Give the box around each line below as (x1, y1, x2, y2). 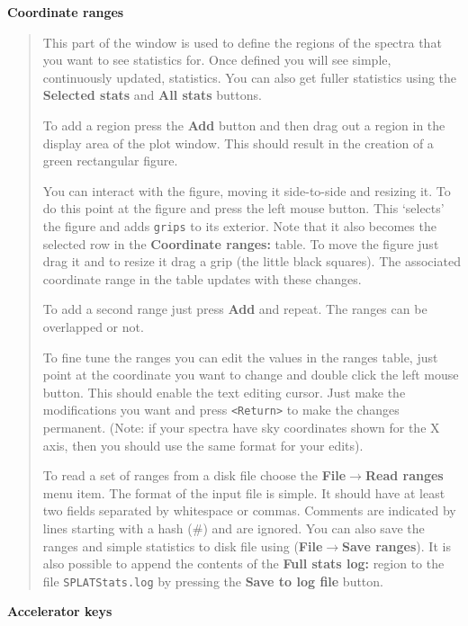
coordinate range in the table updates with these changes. (42, 269, 362, 288)
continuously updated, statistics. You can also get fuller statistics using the (42, 67, 457, 86)
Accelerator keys (7, 602, 112, 621)
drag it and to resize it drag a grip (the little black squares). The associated (42, 252, 461, 271)
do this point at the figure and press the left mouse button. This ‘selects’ (42, 199, 445, 218)
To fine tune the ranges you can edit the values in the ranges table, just (42, 347, 438, 366)
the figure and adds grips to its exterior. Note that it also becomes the (42, 216, 436, 235)
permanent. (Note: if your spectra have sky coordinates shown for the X (42, 418, 440, 436)
